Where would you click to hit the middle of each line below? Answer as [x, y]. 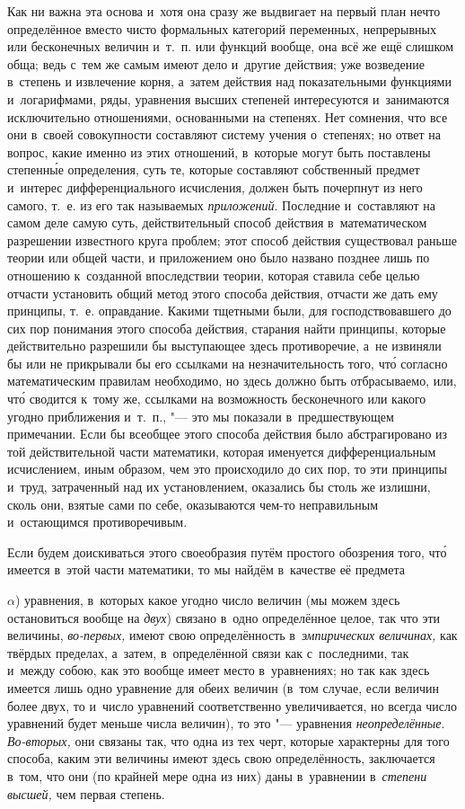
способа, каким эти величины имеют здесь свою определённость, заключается [221, 758]
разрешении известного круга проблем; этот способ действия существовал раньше [232, 240]
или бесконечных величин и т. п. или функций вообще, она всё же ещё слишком [231, 46]
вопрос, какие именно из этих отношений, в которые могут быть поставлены [219, 151]
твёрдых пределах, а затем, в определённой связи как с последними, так [208, 652]
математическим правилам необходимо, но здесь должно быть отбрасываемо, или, [232, 381]
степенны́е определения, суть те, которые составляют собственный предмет [214, 169]
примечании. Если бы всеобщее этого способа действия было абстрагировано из [228, 434]
